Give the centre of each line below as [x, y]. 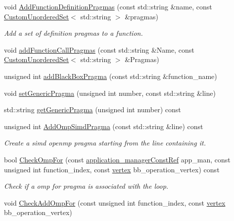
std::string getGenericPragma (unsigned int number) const [93, 110]
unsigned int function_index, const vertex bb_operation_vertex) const [112, 169]
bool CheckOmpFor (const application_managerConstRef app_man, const [117, 159]
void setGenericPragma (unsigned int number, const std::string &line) [110, 93]
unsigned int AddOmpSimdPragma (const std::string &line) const [104, 126]
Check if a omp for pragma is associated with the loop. [86, 186]
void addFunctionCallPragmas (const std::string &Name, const [99, 49]
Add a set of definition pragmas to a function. [73, 33]
